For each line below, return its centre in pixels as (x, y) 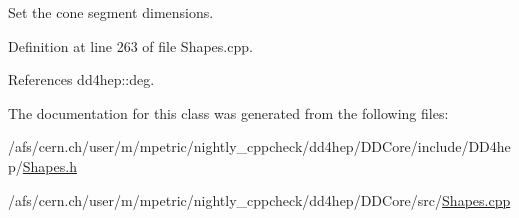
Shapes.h (49, 165)
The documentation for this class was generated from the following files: (228, 112)
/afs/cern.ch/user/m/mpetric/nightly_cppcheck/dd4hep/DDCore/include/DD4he (259, 146)
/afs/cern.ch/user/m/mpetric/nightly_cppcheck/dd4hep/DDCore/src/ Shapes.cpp (259, 199)
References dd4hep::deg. (81, 79)
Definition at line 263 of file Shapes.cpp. (130, 45)
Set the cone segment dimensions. (111, 12)
